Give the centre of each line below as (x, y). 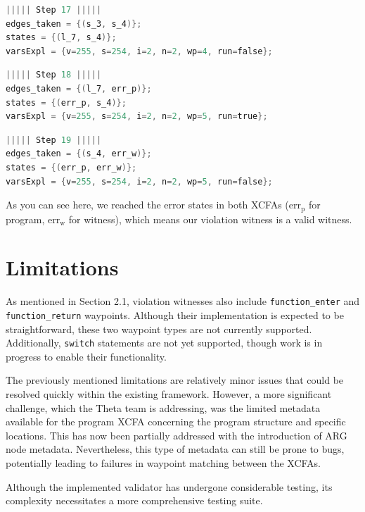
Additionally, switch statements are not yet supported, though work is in (164, 343)
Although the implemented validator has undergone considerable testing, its (169, 486)
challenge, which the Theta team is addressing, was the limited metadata (163, 407)
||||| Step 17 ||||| (54, 10)
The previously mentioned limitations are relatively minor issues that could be (175, 380)
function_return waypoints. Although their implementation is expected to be (175, 314)
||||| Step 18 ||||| (54, 75)
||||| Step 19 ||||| (54, 140)
